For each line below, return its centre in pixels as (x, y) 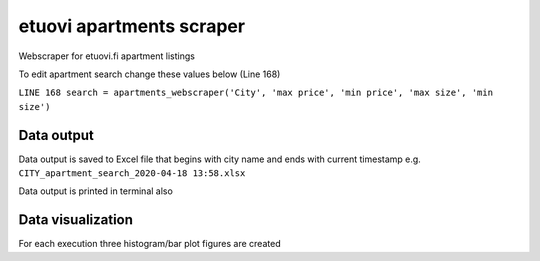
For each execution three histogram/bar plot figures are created (149, 244)
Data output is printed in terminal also (96, 191)
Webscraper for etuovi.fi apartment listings (106, 56)
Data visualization (76, 220)
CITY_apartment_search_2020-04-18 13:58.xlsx (132, 173)
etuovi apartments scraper (131, 26)
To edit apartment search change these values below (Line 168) (149, 74)
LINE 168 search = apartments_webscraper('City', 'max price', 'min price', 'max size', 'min (256, 93)
